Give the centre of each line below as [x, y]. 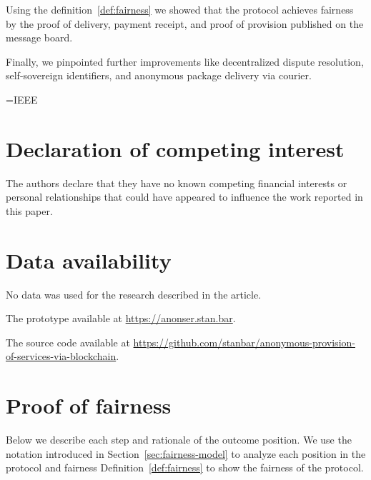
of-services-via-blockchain [61, 356]
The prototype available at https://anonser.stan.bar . [121, 318]
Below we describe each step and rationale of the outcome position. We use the [179, 440]
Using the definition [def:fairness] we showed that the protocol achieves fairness [180, 9]
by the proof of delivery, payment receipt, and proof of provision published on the [185, 23]
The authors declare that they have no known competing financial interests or [177, 182]
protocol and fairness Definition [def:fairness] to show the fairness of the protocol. [185, 467]
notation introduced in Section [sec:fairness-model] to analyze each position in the [186, 453]
